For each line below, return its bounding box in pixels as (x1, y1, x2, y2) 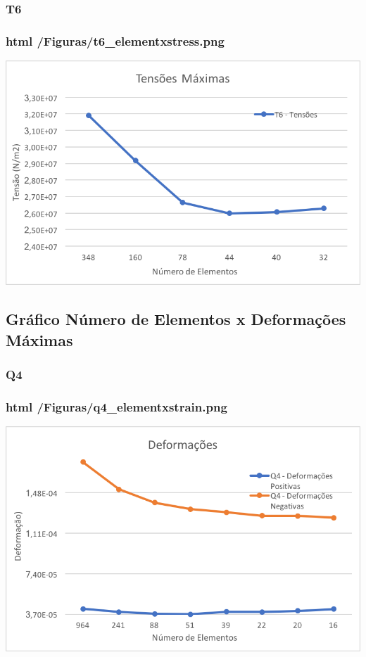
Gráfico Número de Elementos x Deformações (6, 308, 346, 330)
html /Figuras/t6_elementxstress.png (6, 32, 225, 49)
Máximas (6, 328, 73, 350)
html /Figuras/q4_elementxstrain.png (6, 397, 227, 415)
